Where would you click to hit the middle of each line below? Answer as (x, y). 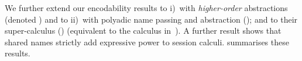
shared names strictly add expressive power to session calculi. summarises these (147, 42)
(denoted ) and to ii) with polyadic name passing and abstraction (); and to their (151, 19)
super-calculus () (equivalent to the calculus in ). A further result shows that (143, 31)
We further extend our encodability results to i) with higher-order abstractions (146, 8)
